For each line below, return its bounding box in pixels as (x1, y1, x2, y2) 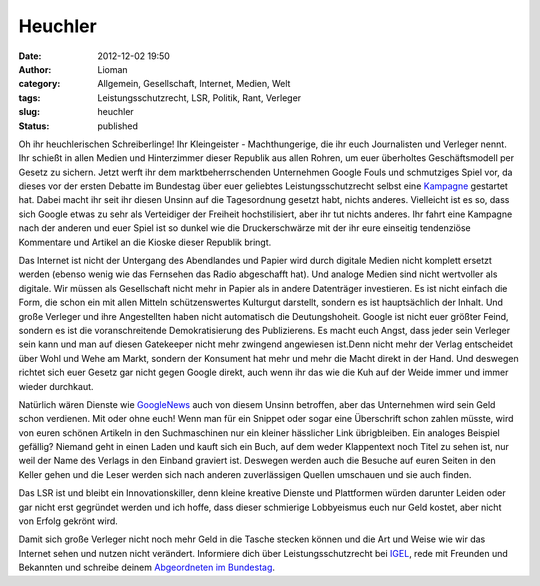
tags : (18, 91, 41, 104)
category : (18, 78, 61, 90)
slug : (18, 106, 40, 118)
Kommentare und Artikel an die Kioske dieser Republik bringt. (18, 236, 272, 248)
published (97, 120, 139, 132)
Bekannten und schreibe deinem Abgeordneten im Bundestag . (18, 561, 275, 574)
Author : (18, 63, 52, 75)
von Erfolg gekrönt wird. (18, 515, 119, 527)
